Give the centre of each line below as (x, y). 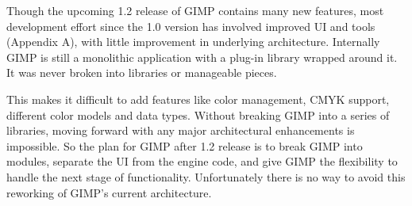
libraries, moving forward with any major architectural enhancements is (181, 130)
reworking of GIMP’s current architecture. (109, 192)
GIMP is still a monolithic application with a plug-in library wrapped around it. (202, 57)
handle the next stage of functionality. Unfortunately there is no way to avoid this (206, 176)
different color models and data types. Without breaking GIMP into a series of (198, 114)
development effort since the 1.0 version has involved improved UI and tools (191, 26)
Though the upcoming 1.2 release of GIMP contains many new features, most (195, 10)
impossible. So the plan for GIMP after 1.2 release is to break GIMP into (185, 145)
